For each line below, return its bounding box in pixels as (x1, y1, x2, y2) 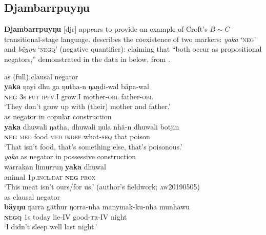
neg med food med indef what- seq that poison (4, 131, 150, 142)
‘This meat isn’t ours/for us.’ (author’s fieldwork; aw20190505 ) (4, 181, 200, 192)
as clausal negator (4, 191, 60, 202)
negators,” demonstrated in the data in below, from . (4, 53, 170, 64)
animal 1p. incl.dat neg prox (4, 171, 96, 182)
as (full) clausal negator (4, 71, 78, 81)
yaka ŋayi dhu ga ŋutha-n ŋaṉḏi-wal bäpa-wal (4, 81, 149, 92)
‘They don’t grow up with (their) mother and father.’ (4, 101, 171, 112)
